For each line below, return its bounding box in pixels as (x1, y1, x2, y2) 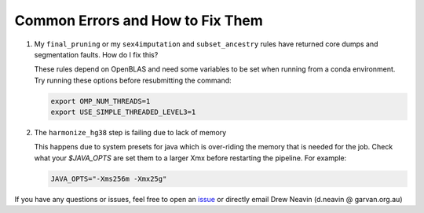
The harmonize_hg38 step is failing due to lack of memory (34, 128, 227, 138)
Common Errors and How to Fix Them (14, 12, 263, 29)
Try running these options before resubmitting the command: (34, 75, 232, 85)
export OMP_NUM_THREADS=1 (50, 97, 151, 105)
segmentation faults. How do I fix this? (34, 50, 159, 59)
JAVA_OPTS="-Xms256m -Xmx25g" (50, 174, 167, 183)
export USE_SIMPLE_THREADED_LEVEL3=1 (50, 108, 196, 117)
